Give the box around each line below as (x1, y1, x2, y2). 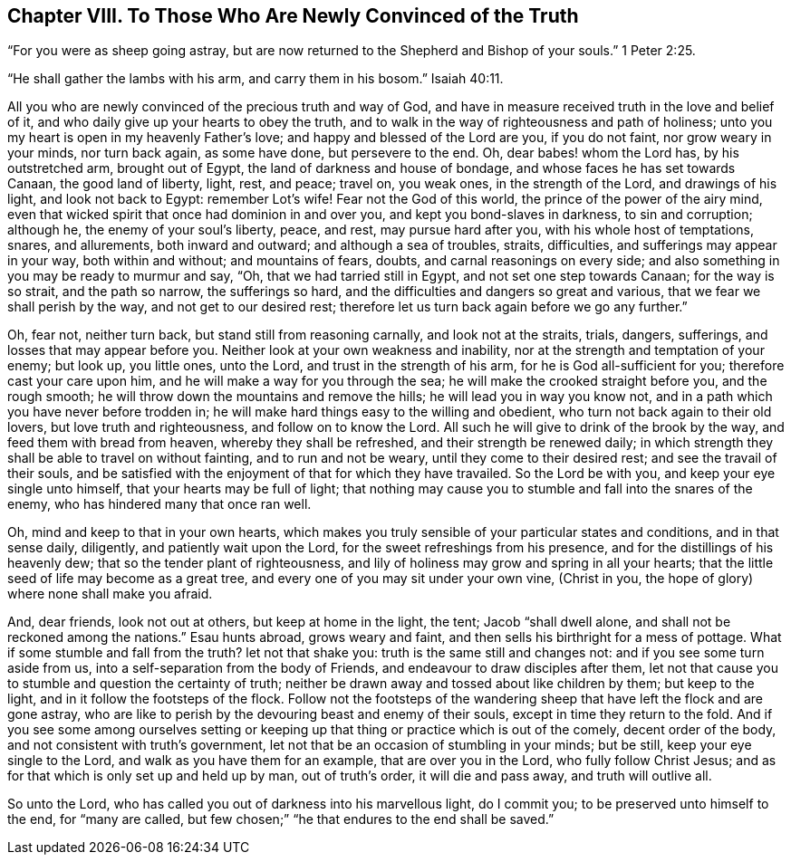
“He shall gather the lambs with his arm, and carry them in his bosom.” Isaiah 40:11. (7, 71, 504, 87)
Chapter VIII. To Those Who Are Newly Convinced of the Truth (7, 5, 579, 27)
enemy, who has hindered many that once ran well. (7, 496, 312, 512)
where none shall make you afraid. (7, 586, 213, 602)
